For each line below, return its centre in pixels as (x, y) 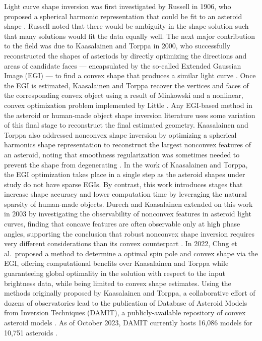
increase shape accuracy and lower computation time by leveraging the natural (125, 194)
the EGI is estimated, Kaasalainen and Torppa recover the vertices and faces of (126, 85)
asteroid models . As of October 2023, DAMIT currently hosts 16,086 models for (128, 322)
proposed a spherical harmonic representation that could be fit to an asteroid (123, 16)
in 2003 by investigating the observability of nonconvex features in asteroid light (128, 214)
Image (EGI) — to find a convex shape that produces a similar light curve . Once (130, 75)
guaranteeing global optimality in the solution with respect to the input (115, 273)
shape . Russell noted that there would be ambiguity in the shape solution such (126, 26)
